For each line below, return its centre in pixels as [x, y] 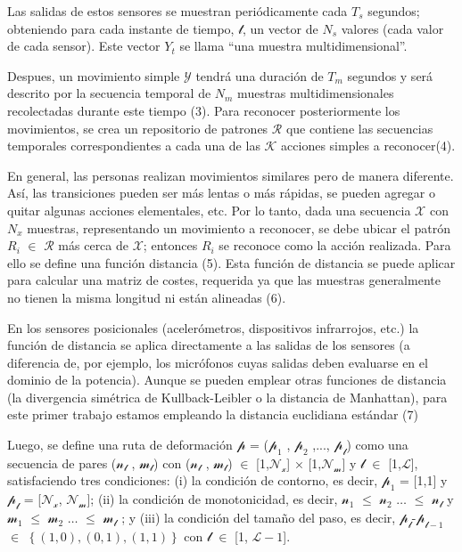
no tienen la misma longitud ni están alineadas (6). [147, 297]
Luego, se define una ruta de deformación [120, 445]
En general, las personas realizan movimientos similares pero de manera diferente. [231, 175]
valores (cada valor [392, 28]
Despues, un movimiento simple [94, 75]
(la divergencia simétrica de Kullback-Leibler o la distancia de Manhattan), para [227, 397]
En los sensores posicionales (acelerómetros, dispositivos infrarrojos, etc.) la [213, 327]
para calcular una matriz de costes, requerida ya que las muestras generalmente [224, 280]
